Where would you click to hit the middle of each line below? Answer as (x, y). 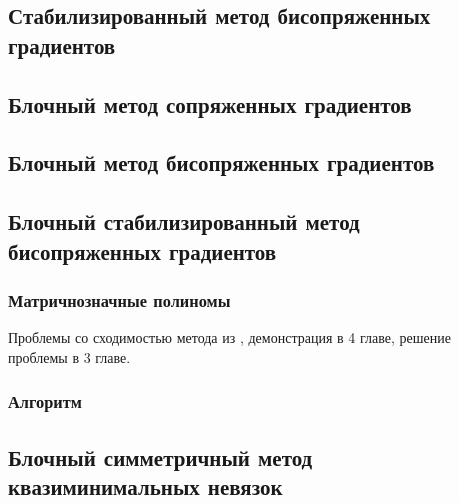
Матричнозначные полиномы (119, 299)
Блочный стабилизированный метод (184, 221)
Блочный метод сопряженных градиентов (210, 103)
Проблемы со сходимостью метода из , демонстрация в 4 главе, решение (229, 337)
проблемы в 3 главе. (69, 356)
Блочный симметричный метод (160, 456)
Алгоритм (45, 401)
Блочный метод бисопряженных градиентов (221, 162)
